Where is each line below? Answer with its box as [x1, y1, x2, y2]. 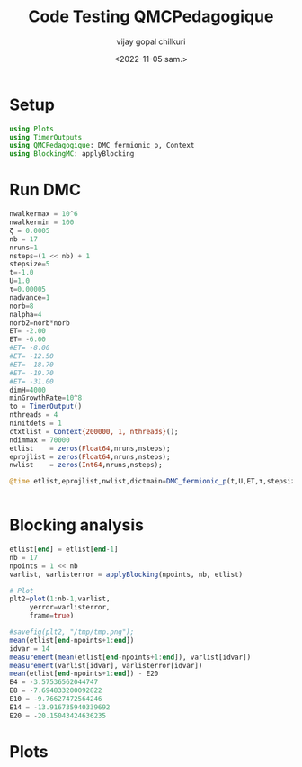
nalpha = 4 [9, 310, 42, 319]
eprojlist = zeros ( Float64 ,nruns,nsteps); [9, 452, 171, 461]
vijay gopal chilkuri [116, 36, 186, 47]
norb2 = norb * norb [9, 318, 70, 328]
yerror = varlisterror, [29, 603, 111, 612]
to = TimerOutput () [9, 402, 83, 411]
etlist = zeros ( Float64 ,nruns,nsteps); [9, 444, 171, 453]
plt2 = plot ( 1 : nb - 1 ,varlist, [9, 594, 111, 604]
